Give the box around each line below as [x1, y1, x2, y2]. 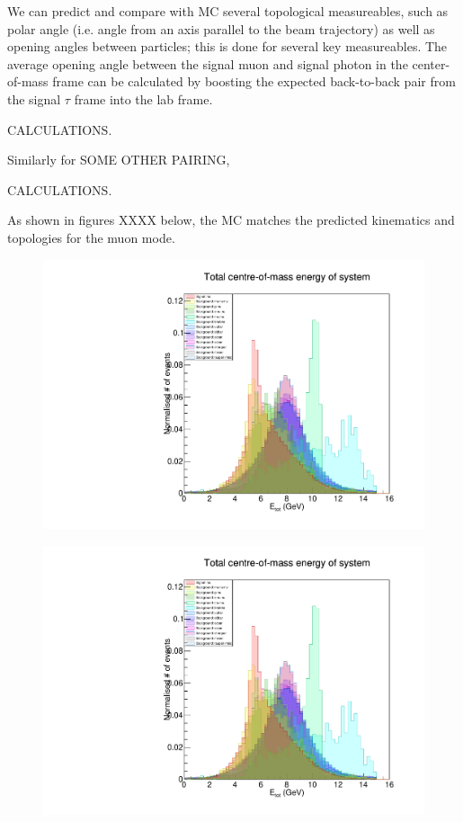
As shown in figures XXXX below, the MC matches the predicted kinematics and [7, 210, 455, 229]
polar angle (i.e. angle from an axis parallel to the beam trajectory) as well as [7, 19, 435, 38]
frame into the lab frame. [74, 89, 213, 108]
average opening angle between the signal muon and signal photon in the [7, 54, 408, 73]
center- [412, 54, 450, 73]
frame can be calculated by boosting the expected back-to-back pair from [52, 72, 456, 91]
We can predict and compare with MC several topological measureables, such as [7, 2, 449, 20]
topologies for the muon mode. [7, 228, 175, 246]
